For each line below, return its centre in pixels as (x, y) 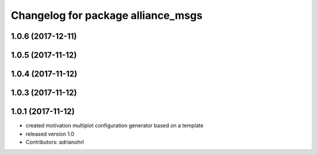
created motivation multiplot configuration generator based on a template (115, 126)
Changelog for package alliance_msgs (107, 15)
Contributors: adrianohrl (55, 142)
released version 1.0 (50, 134)
